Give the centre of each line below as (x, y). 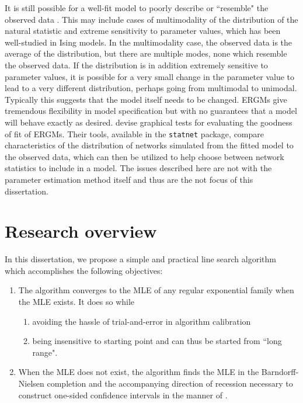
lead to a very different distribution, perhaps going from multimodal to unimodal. (151, 88)
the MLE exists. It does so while (76, 302)
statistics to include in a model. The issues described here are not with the (138, 168)
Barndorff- (280, 372)
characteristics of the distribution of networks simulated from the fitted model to (149, 145)
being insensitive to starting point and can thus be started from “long (157, 341)
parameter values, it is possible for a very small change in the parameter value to (150, 76)
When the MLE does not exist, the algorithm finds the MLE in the (139, 372)
